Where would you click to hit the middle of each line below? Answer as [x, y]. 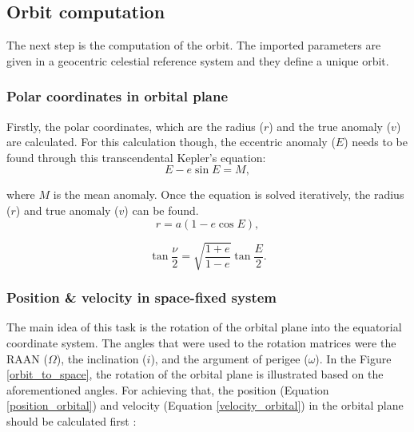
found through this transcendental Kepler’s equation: [136, 157]
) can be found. [161, 210]
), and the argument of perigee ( [229, 358]
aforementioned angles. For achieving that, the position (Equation [168, 389]
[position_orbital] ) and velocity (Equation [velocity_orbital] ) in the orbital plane [205, 405]
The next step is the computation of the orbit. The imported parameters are [194, 45]
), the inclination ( [102, 358]
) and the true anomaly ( [330, 126]
